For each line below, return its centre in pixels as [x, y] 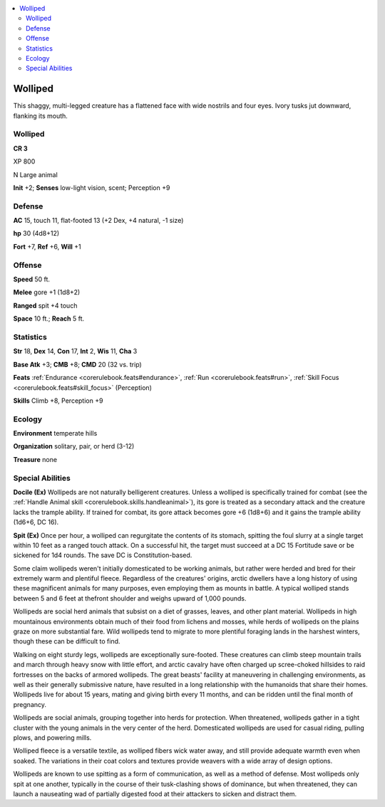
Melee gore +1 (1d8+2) [47, 292]
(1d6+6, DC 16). [36, 522]
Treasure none [35, 459]
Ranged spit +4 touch [45, 305]
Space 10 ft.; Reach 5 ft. [49, 319]
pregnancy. [30, 704]
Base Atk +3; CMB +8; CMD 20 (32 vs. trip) [77, 364]
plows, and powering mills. [52, 737]
